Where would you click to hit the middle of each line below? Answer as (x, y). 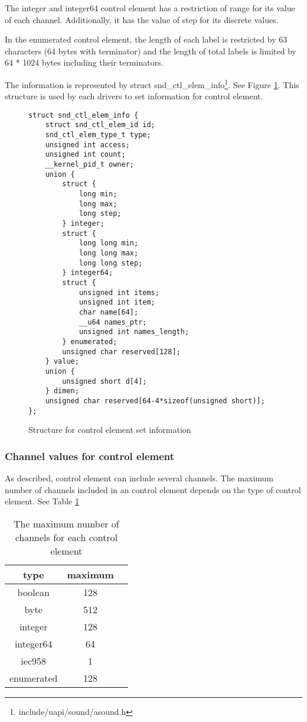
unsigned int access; (87, 145)
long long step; (111, 263)
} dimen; (62, 391)
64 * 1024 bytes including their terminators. (84, 62)
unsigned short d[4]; (104, 381)
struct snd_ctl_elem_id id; (100, 125)
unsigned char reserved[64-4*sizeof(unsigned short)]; (155, 401)
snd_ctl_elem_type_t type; (98, 135)
